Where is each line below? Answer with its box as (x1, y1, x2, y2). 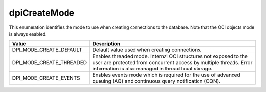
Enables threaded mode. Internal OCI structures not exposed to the (92, 53, 248, 60)
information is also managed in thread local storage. (92, 65, 213, 72)
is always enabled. (9, 31, 47, 37)
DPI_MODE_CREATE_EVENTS (12, 75, 81, 82)
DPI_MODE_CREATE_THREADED (12, 59, 87, 66)
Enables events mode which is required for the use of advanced (92, 71, 241, 78)
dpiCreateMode (9, 7, 75, 18)
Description (92, 40, 121, 47)
